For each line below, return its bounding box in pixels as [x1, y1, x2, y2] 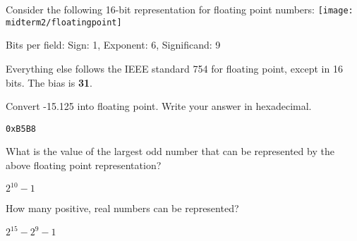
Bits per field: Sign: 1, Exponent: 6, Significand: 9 [6, 37, 221, 52]
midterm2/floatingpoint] [6, 17, 122, 27]
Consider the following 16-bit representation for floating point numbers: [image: [6, 2, 353, 16]
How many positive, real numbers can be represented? [6, 201, 239, 216]
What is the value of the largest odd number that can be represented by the [6, 144, 334, 159]
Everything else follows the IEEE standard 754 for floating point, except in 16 [6, 61, 343, 75]
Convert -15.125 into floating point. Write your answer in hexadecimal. [6, 99, 312, 113]
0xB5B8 [6, 123, 36, 134]
